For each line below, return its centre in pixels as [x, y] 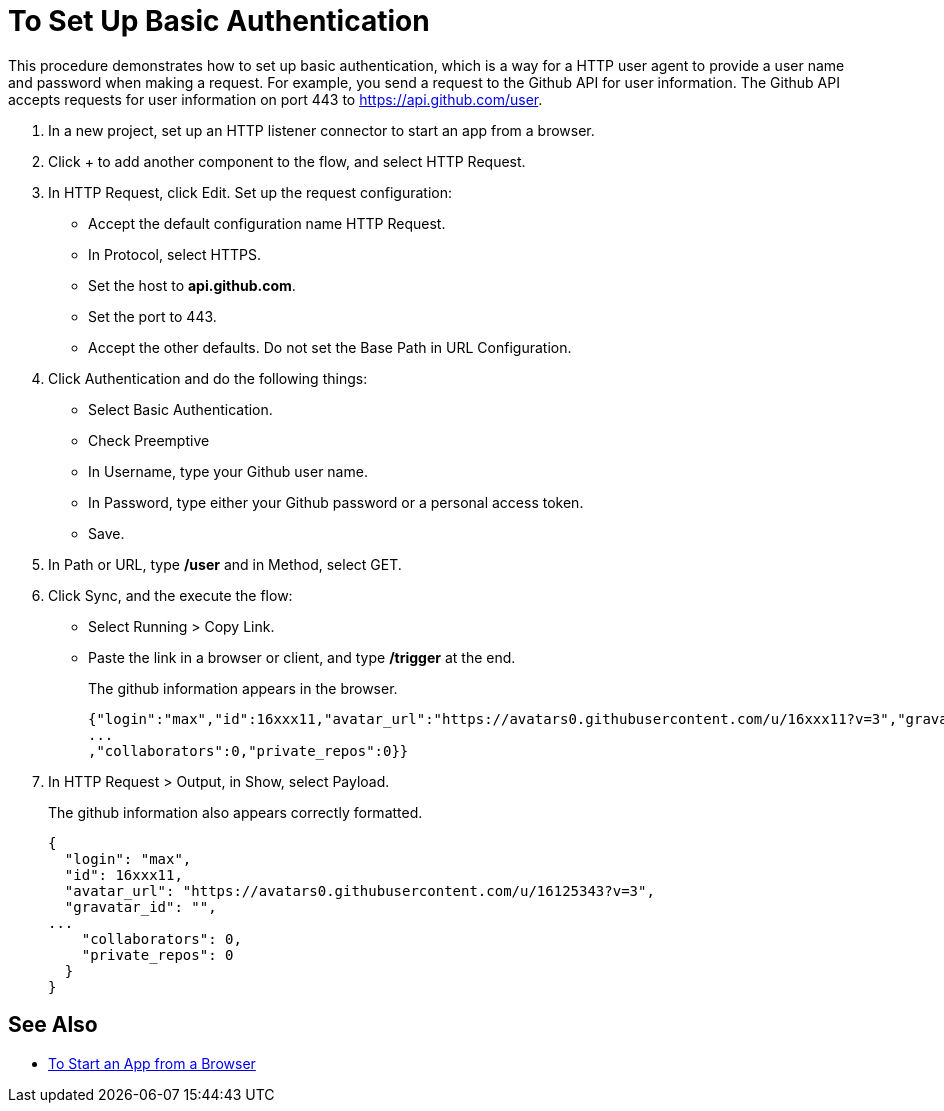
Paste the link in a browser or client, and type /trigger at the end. [302, 657]
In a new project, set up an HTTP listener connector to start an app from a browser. [321, 130]
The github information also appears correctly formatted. [235, 812]
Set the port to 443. [152, 316]
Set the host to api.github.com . [192, 285]
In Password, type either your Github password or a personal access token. [336, 502]
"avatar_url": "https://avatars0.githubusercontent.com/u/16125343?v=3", [359, 890]
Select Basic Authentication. [180, 409]
